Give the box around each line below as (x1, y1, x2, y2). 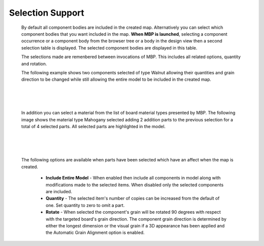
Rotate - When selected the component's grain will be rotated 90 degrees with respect (45, 209, 221, 215)
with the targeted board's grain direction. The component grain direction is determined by (45, 216, 227, 222)
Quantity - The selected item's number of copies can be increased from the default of (45, 196, 220, 201)
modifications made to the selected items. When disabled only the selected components (45, 181, 224, 188)
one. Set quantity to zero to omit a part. (45, 202, 125, 208)
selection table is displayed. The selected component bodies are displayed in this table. (21, 45, 198, 51)
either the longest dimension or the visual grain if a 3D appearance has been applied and (45, 223, 225, 228)
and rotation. (21, 61, 47, 67)
